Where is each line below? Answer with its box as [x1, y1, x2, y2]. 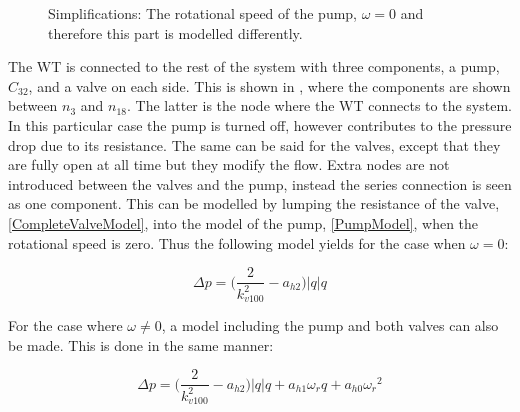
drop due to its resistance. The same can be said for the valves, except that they [8, 134, 501, 155]
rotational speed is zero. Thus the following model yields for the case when [8, 232, 466, 253]
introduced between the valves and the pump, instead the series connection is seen [8, 173, 512, 194]
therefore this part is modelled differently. [48, 22, 303, 43]
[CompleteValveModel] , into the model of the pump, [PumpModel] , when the [8, 212, 479, 233]
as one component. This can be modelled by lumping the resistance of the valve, [8, 193, 500, 214]
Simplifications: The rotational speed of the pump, [48, 3, 358, 23]
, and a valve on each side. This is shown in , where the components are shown [28, 75, 511, 96]
